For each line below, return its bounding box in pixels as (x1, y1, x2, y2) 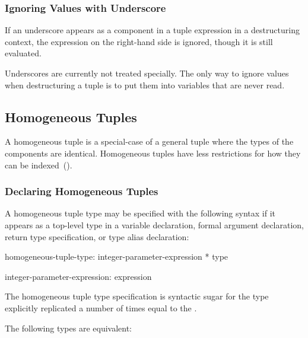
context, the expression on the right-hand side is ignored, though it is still (5, 35, 273, 47)
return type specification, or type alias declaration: (5, 230, 189, 243)
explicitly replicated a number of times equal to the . (5, 301, 197, 314)
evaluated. (5, 47, 42, 59)
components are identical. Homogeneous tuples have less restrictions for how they (5, 146, 301, 159)
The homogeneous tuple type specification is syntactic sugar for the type (5, 290, 269, 302)
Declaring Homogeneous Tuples (5, 184, 158, 199)
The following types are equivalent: (5, 321, 132, 334)
